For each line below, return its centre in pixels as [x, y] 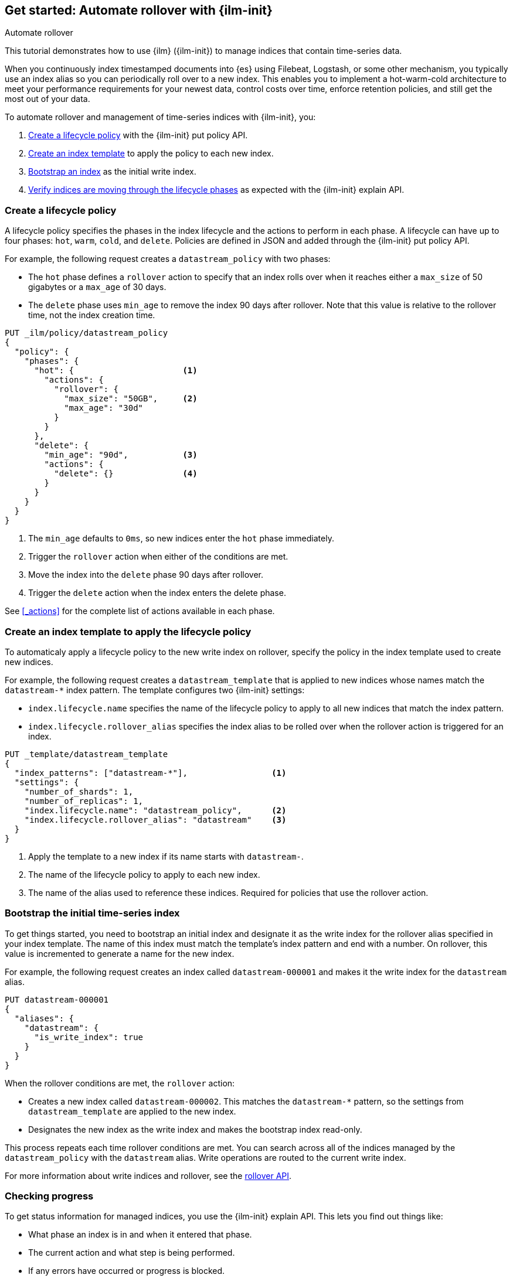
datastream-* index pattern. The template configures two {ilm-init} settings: [155, 690]
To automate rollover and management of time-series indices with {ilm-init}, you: [160, 117]
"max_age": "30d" [104, 408]
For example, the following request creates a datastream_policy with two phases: [168, 259]
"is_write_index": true [89, 1037]
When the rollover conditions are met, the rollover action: [120, 1083]
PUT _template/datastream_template [86, 754]
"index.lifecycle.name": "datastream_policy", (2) [155, 810]
